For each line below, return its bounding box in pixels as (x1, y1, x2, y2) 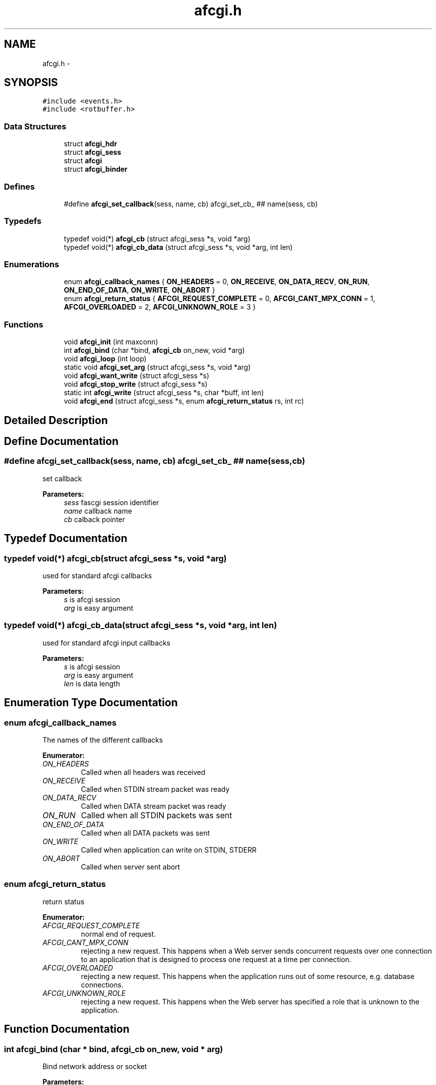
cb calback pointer (64, 515, 125, 524)
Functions (4, 319, 43, 329)
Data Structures (4, 121, 67, 131)
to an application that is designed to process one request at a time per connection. (81, 955, 351, 964)
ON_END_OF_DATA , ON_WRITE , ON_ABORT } (64, 286, 216, 295)
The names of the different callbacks (42, 736, 163, 745)
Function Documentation (4, 1023, 129, 1036)
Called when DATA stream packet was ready (81, 802, 226, 811)
